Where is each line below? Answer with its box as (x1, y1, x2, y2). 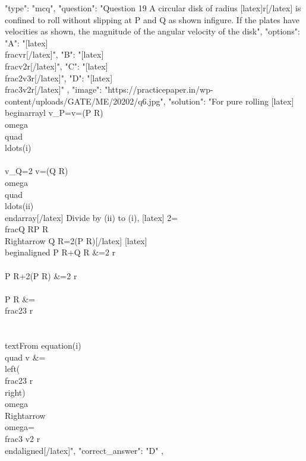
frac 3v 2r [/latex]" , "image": (5, 83, 102, 96)
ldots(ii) (5, 200, 34, 212)
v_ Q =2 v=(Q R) (5, 165, 68, 177)
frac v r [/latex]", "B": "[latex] (5, 48, 104, 61)
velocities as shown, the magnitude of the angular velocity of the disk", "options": (5, 25, 300, 37)
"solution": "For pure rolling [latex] (168, 94, 294, 107)
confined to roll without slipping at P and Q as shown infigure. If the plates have (5, 13, 300, 26)
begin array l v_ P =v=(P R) (5, 106, 103, 119)
